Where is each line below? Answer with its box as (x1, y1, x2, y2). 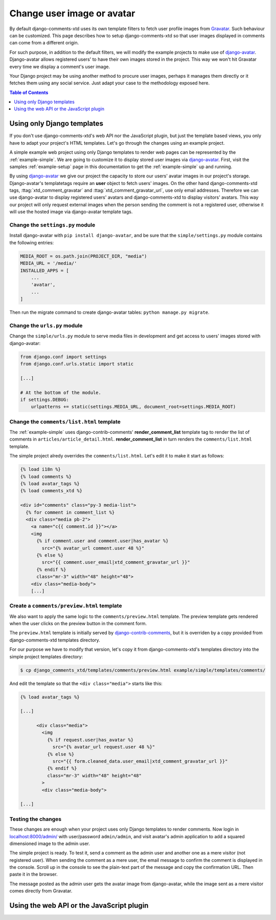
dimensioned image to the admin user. (9, 840, 90, 846)
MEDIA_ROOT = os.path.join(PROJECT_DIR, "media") (20, 253, 147, 259)
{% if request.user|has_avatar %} (47, 737, 134, 743)
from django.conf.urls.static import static (20, 361, 134, 367)
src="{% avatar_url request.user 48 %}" (52, 744, 155, 750)
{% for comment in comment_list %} (26, 509, 115, 515)
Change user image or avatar (9, 8, 135, 19)
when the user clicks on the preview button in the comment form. (9, 620, 147, 627)
